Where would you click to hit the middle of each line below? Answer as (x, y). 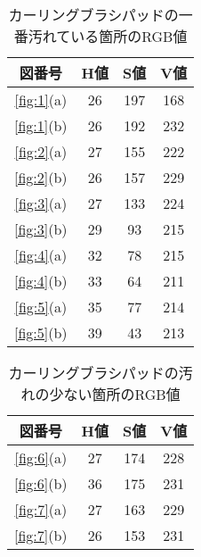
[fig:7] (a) (41, 509)
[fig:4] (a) (41, 255)
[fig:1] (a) (41, 100)
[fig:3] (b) (41, 229)
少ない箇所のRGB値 (115, 394)
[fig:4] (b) (41, 281)
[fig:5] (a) (41, 307)
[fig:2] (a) (41, 151)
